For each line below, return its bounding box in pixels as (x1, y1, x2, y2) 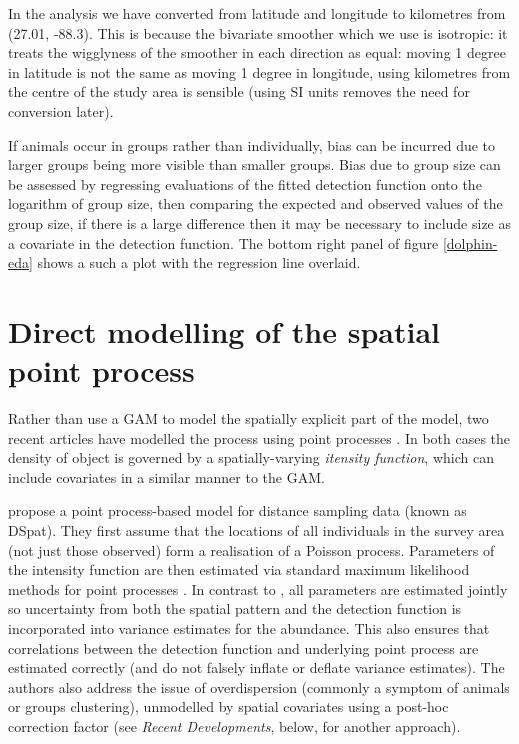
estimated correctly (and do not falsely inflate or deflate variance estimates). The (8, 657, 505, 678)
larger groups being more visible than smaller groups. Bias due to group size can (8, 154, 501, 175)
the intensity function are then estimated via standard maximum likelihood (8, 559, 470, 580)
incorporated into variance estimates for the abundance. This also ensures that (8, 617, 490, 638)
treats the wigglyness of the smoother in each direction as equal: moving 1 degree (8, 42, 506, 63)
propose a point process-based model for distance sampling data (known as (8, 500, 467, 521)
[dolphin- (442, 232, 498, 253)
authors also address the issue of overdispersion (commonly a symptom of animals (8, 676, 510, 697)
